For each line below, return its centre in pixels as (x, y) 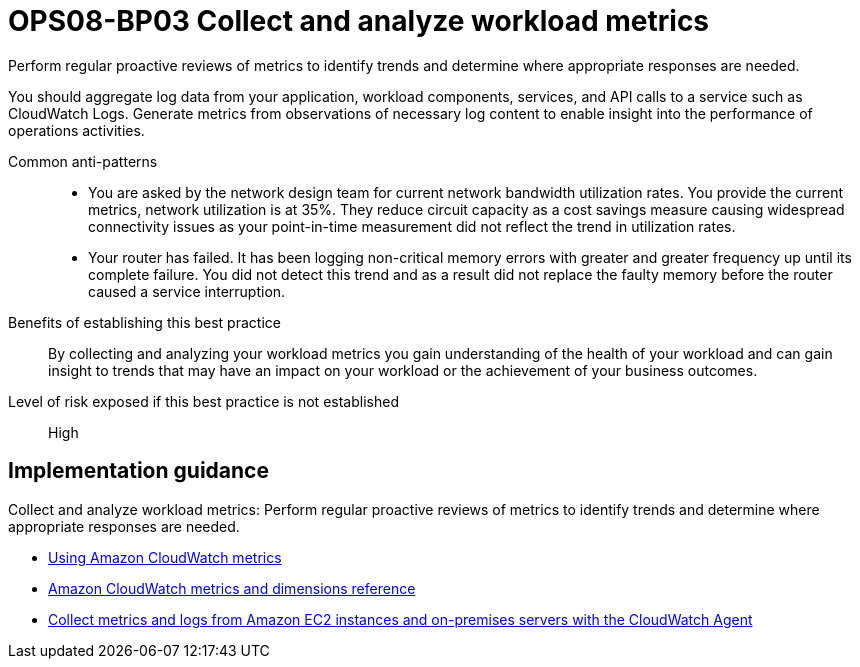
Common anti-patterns (83, 161)
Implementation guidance (138, 471)
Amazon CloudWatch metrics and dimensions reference (232, 588)
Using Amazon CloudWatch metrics (165, 557)
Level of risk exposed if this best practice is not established (203, 401)
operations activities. (76, 130)
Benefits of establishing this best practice (144, 322)
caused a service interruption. (187, 291)
